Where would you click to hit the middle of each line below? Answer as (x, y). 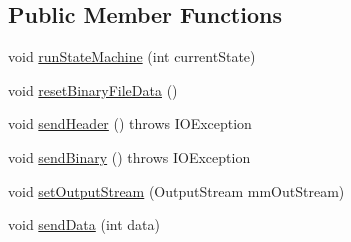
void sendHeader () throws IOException (130, 123)
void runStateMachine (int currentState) (132, 56)
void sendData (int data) (84, 224)
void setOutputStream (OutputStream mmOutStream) (176, 190)
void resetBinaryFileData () (93, 89)
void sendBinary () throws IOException (129, 156)
